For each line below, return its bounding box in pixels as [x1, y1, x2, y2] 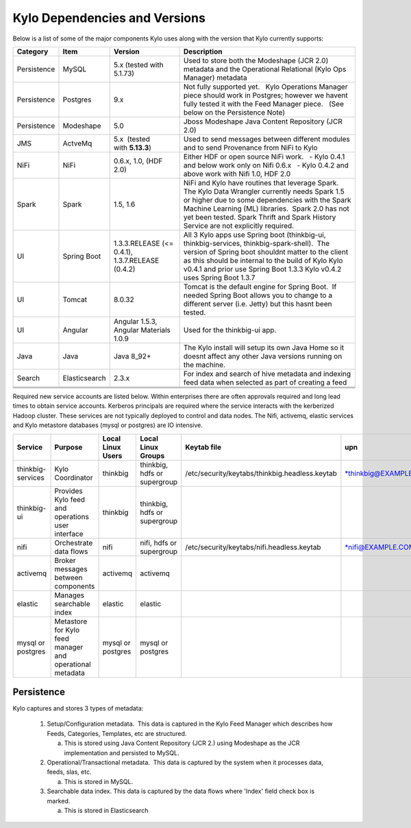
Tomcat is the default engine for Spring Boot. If [183, 281, 337, 291]
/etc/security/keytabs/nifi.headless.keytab [185, 542, 321, 552]
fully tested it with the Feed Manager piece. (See [183, 99, 344, 108]
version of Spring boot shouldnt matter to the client [183, 247, 349, 257]
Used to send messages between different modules [183, 134, 351, 143]
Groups [140, 450, 165, 460]
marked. [47, 796, 71, 805]
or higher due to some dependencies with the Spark [183, 195, 351, 205]
